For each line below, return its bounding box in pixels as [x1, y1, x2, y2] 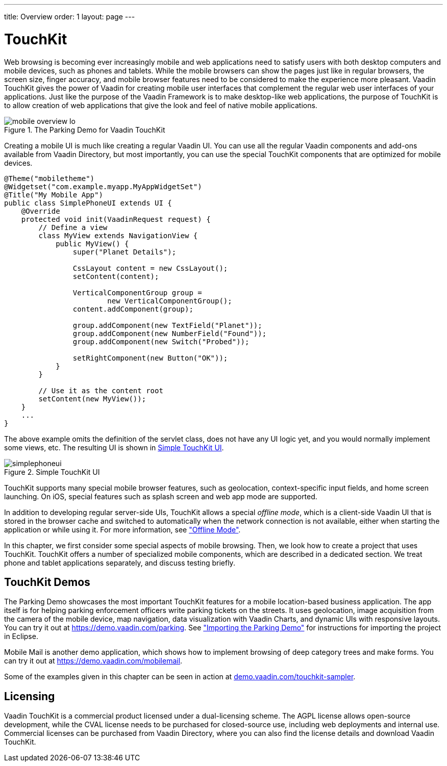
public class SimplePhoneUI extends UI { [4, 198, 172, 207]
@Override [21, 207, 60, 215]
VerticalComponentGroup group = [72, 288, 202, 297]
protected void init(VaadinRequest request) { [21, 215, 211, 223]
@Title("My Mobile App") [4, 190, 103, 199]
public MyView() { [56, 239, 129, 248]
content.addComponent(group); [72, 304, 193, 313]
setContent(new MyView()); [38, 394, 146, 403]
